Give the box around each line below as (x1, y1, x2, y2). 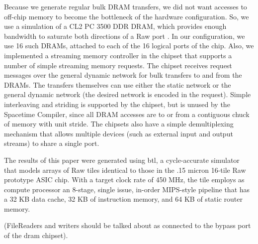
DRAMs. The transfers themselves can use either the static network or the (4, 79, 231, 90)
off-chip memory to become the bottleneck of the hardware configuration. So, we (4, 11, 249, 21)
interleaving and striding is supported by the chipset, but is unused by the (4, 99, 230, 109)
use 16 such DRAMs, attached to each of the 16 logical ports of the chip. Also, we (4, 40, 254, 51)
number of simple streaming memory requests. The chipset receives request (4, 60, 232, 70)
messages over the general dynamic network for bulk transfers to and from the (4, 70, 242, 80)
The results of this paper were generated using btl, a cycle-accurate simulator (4, 154, 240, 165)
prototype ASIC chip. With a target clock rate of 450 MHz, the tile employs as (4, 174, 245, 185)
